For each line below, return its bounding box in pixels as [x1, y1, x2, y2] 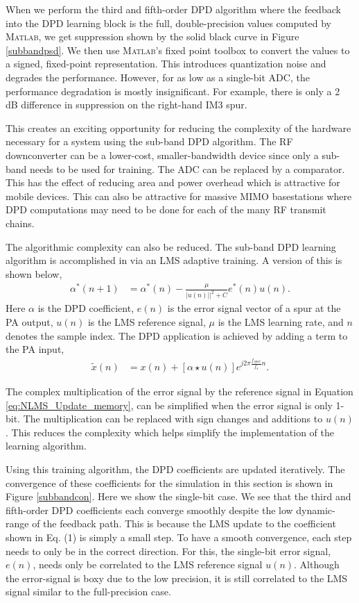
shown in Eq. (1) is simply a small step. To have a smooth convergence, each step [6, 530, 352, 544]
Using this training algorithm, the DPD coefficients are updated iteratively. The [6, 462, 345, 477]
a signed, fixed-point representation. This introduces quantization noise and [6, 56, 326, 71]
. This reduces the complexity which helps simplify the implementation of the [6, 424, 334, 439]
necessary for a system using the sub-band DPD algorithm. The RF [6, 134, 293, 149]
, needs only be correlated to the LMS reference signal [33, 557, 263, 572]
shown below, [6, 266, 62, 281]
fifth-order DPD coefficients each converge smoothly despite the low [6, 502, 293, 517]
